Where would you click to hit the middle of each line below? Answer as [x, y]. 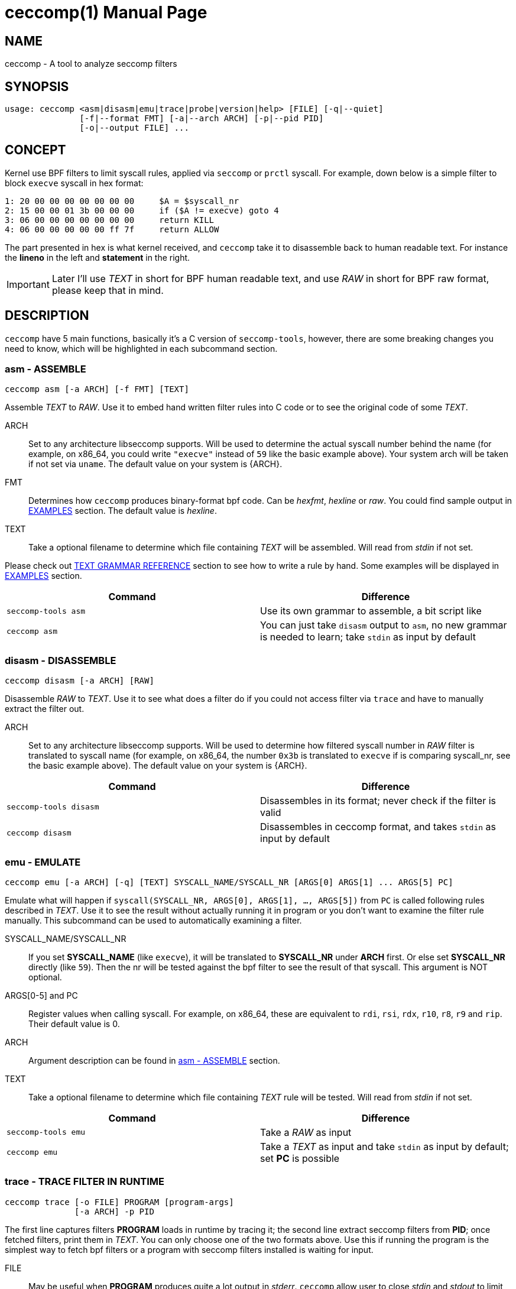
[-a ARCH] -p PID [114, 1211]
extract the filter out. [45, 709]
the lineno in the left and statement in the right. [98, 257]
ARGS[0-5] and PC [41, 995]
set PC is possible [300, 1158]
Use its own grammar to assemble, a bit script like [371, 611]
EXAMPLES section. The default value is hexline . [123, 511]
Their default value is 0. [74, 1024]
